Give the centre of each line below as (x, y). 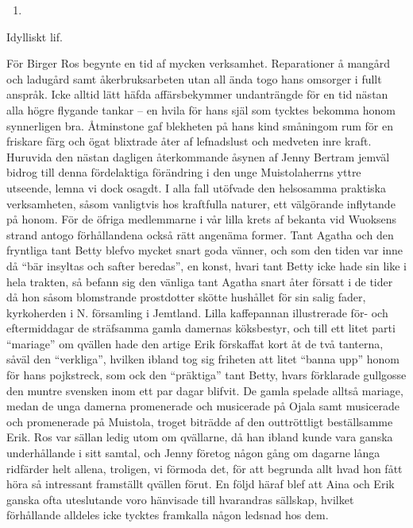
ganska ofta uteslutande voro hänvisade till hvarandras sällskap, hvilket (180, 499)
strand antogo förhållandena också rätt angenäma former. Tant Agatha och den (200, 234)
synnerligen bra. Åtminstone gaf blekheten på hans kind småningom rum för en (200, 125)
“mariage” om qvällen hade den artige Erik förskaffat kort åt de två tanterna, (195, 343)
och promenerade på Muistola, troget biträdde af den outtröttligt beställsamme (200, 421)
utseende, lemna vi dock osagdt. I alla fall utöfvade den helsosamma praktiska (196, 187)
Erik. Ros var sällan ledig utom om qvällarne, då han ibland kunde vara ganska (200, 437)
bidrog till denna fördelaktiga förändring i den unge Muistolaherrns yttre (184, 172)
